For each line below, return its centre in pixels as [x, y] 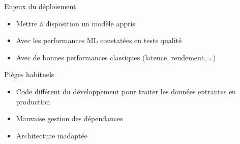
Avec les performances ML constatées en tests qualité [99, 40]
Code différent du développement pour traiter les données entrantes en [126, 91]
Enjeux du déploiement [40, 6]
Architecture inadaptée [52, 135]
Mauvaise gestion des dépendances [69, 118]
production [33, 101]
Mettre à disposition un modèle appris [76, 23]
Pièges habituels [29, 74]
